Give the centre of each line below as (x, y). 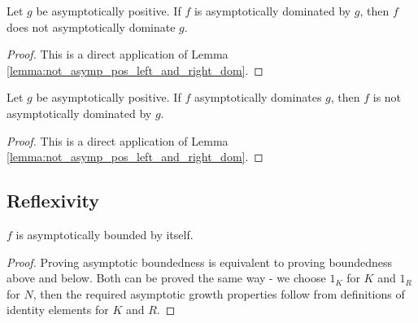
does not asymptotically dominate (91, 26)
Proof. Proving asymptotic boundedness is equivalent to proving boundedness (199, 262)
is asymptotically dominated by (272, 11)
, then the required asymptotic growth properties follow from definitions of (219, 293)
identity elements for (58, 310)
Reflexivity (53, 201)
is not (387, 97)
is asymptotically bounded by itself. (104, 234)
